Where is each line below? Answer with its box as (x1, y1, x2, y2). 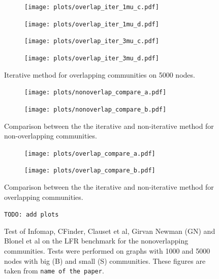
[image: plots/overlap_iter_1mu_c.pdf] (24, 4, 159, 11)
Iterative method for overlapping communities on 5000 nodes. (4, 69, 195, 80)
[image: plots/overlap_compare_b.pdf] (24, 167, 155, 175)
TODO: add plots (4, 211, 59, 219)
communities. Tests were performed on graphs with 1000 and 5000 (4, 246, 210, 256)
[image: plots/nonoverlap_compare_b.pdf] (24, 106, 167, 113)
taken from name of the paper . (4, 265, 104, 276)
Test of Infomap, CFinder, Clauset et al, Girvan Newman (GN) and (4, 225, 215, 236)
